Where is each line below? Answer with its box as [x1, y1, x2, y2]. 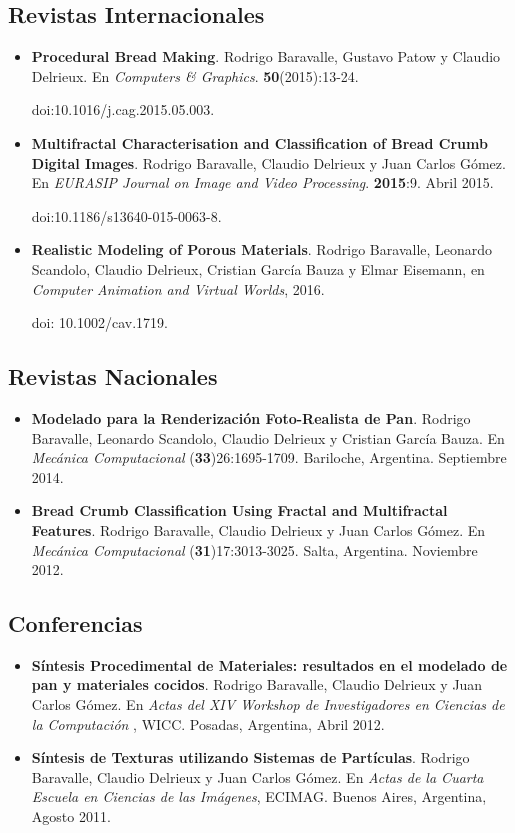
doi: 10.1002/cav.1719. [31, 312, 168, 333]
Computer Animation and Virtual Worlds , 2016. [31, 278, 325, 299]
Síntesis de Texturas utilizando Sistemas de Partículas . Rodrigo [31, 747, 470, 768]
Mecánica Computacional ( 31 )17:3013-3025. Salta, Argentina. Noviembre [31, 539, 478, 560]
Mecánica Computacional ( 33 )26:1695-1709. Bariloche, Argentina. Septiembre [31, 447, 507, 468]
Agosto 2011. [31, 806, 111, 827]
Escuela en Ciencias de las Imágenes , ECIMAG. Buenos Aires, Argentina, [31, 786, 487, 807]
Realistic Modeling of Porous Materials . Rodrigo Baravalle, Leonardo [31, 239, 493, 260]
